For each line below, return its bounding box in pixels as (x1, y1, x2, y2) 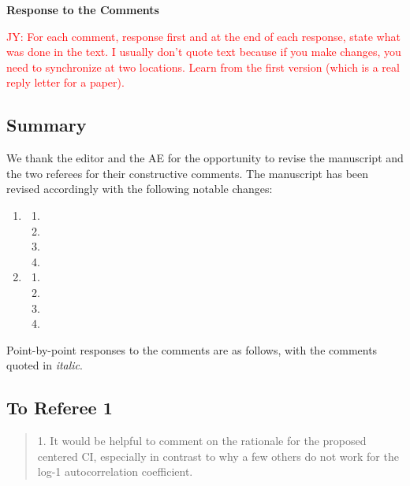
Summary (6, 113, 87, 137)
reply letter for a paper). (6, 74, 125, 91)
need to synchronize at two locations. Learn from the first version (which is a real (6, 58, 400, 75)
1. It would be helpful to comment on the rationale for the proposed (37, 432, 367, 449)
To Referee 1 (6, 395, 113, 420)
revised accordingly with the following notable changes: (6, 180, 273, 197)
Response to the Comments (6, 2, 159, 17)
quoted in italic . (6, 357, 83, 373)
